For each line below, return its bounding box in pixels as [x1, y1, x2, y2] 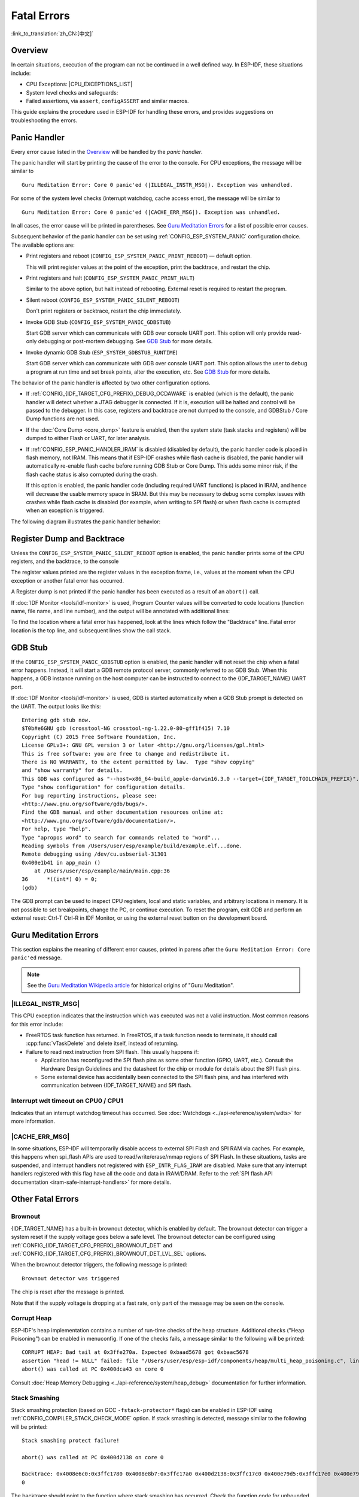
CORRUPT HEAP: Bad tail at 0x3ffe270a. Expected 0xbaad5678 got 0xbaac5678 [22, 1349, 249, 1356]
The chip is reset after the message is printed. [11, 1288, 125, 1296]
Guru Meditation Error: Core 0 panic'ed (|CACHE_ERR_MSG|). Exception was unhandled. [22, 208, 281, 216]
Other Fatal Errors [11, 1194, 79, 1204]
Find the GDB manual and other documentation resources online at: [22, 809, 224, 816]
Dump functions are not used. [26, 415, 100, 422]
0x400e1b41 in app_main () [22, 859, 101, 866]
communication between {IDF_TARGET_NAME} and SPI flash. [41, 1081, 191, 1089]
